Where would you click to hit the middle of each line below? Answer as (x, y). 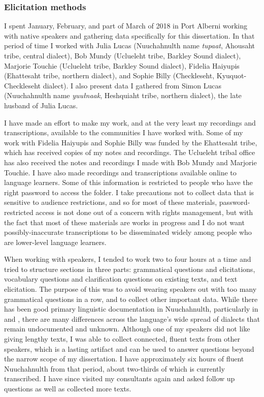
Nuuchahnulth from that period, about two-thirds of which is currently (114, 368)
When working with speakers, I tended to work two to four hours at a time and (128, 259)
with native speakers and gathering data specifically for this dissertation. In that (129, 35)
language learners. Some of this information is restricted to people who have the (128, 182)
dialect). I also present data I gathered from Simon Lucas (132, 85)
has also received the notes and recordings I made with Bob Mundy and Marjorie (130, 162)
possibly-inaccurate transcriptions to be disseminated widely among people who (128, 232)
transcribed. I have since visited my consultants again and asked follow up (120, 378)
